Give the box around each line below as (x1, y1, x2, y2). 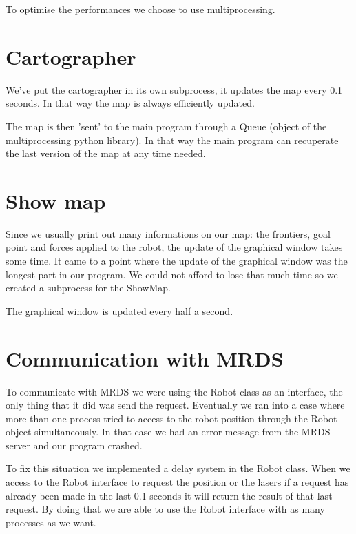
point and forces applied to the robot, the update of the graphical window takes (6, 240, 343, 254)
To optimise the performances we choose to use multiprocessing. (6, 2, 275, 16)
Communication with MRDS (6, 344, 284, 372)
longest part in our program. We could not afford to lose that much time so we (6, 267, 338, 281)
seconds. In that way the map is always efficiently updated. (6, 96, 255, 110)
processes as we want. (6, 515, 96, 529)
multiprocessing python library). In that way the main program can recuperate (6, 132, 339, 147)
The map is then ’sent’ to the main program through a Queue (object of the (6, 119, 327, 133)
